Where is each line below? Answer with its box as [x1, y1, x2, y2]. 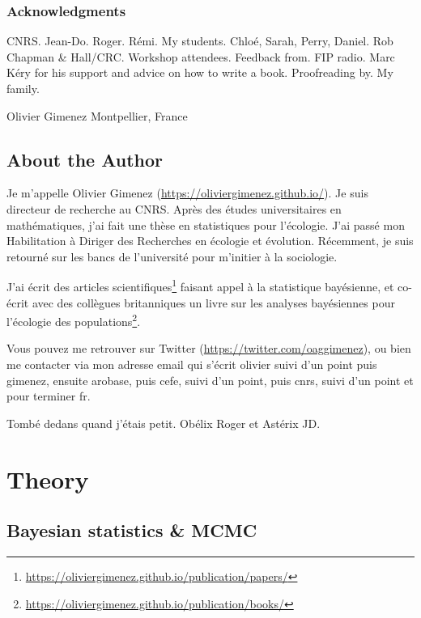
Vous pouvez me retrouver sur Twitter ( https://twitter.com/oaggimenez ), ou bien [6, 340, 411, 357]
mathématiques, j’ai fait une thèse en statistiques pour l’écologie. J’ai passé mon [6, 216, 405, 233]
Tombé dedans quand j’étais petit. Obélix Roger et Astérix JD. [6, 414, 321, 431]
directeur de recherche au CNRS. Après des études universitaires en [6, 200, 342, 217]
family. [6, 80, 40, 96]
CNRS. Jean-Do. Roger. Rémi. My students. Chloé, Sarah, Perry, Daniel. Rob [6, 32, 393, 49]
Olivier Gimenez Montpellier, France [6, 107, 188, 124]
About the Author [6, 146, 164, 171]
